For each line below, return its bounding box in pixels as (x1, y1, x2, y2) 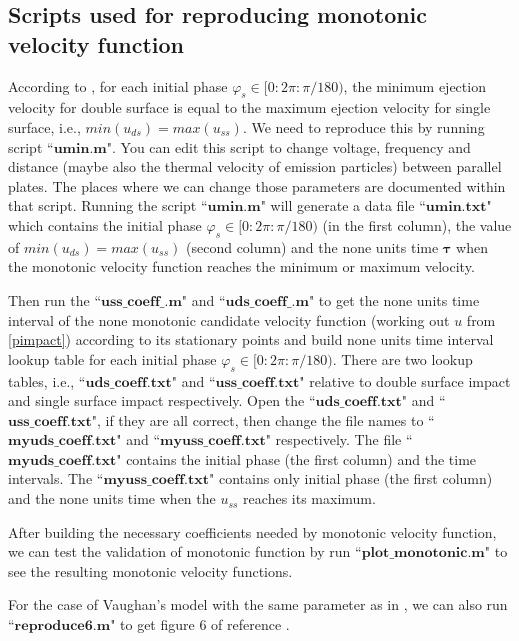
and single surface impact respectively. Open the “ (8, 390, 316, 411)
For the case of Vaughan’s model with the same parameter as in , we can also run (8, 594, 508, 615)
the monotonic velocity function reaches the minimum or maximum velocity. (8, 256, 475, 277)
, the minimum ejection (343, 75, 486, 96)
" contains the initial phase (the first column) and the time (116, 448, 477, 469)
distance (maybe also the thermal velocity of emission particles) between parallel (8, 156, 502, 177)
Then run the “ (8, 289, 101, 310)
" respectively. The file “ (265, 429, 413, 450)
